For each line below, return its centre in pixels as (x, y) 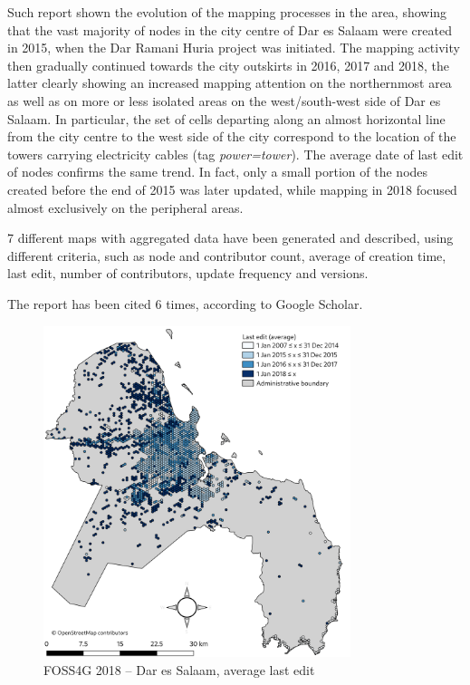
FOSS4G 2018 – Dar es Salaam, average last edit (179, 669)
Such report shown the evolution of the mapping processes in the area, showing (227, 12)
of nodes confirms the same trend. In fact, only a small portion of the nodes (218, 172)
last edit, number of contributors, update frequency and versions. (188, 273)
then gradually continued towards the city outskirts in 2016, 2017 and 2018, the (229, 65)
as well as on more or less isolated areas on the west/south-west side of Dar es (224, 100)
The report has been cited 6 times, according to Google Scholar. (185, 303)
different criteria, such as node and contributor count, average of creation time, (227, 255)
